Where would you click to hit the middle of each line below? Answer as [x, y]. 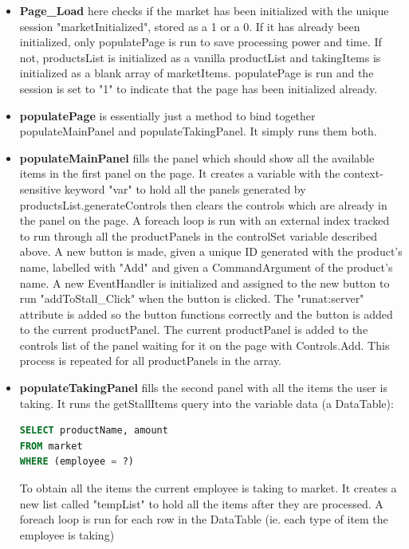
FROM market [51, 446]
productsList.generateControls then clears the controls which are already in [203, 204]
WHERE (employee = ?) [77, 462]
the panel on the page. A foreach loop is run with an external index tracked [204, 220]
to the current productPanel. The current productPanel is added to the [194, 329]
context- [364, 173]
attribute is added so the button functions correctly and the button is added [206, 314]
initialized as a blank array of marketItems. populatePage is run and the [197, 73]
